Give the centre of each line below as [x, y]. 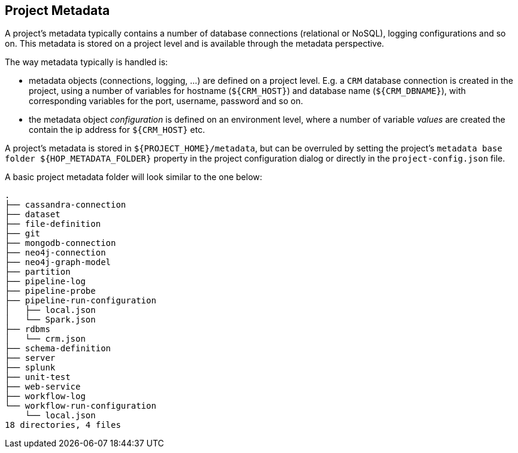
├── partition [38, 272]
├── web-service [43, 387]
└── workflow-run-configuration [81, 406]
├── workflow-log [45, 396]
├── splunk [30, 368]
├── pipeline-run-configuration [81, 301]
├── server [30, 358]
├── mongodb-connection [60, 243]
